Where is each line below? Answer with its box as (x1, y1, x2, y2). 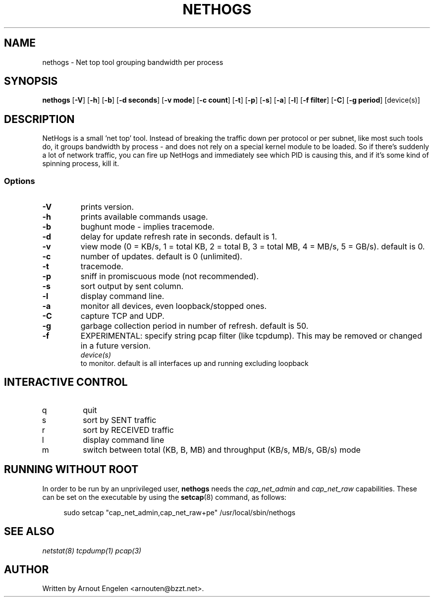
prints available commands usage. (80, 212, 208, 222)
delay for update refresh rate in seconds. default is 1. (80, 232, 277, 242)
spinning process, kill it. (42, 159, 119, 168)
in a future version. (80, 341, 151, 351)
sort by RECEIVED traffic (83, 424, 174, 435)
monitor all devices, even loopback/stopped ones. (80, 301, 267, 311)
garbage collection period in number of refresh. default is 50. (80, 321, 309, 331)
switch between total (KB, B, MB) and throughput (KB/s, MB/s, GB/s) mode (83, 444, 361, 455)
